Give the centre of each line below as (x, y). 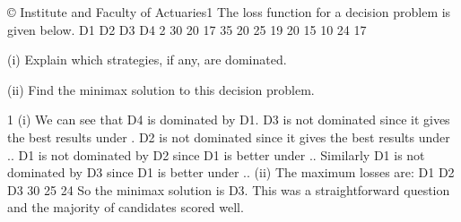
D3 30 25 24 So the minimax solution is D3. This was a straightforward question (229, 189)
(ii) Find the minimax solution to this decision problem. (161, 89)
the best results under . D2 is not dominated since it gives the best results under (229, 137)
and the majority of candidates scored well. (126, 207)
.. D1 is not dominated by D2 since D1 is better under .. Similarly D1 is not (216, 154)
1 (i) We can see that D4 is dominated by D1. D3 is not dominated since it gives (229, 120)
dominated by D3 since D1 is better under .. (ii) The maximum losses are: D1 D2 (231, 172)
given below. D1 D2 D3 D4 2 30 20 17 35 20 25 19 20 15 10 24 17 (187, 29)
